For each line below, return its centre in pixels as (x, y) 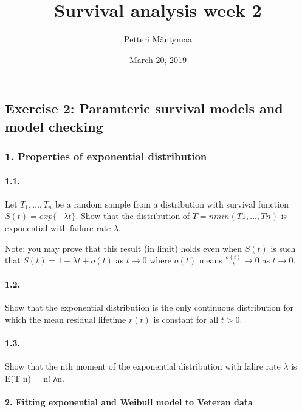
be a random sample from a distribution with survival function (172, 204)
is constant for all (186, 319)
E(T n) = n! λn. (35, 378)
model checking (54, 126)
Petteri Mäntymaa (158, 39)
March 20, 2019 (158, 59)
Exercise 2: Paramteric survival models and (144, 108)
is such (283, 248)
